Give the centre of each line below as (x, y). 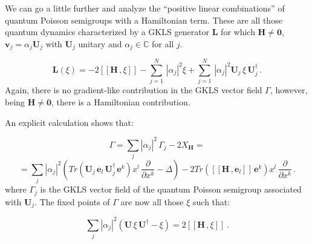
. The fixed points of (72, 201)
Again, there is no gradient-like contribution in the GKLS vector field (134, 90)
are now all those (152, 201)
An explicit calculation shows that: (69, 122)
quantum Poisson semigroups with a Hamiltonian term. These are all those (144, 20)
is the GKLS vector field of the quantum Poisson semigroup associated (171, 189)
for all (163, 43)
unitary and (100, 43)
